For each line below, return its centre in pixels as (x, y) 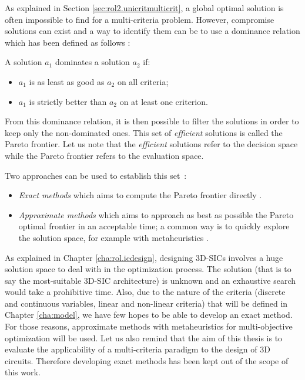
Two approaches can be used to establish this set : (96, 175)
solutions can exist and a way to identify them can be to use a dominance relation (152, 31)
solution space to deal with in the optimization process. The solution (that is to (148, 269)
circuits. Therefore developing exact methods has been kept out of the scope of (147, 360)
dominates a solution (92, 62)
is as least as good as (67, 81)
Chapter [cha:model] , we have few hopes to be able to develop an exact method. (149, 315)
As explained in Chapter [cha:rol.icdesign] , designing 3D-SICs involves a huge (144, 257)
